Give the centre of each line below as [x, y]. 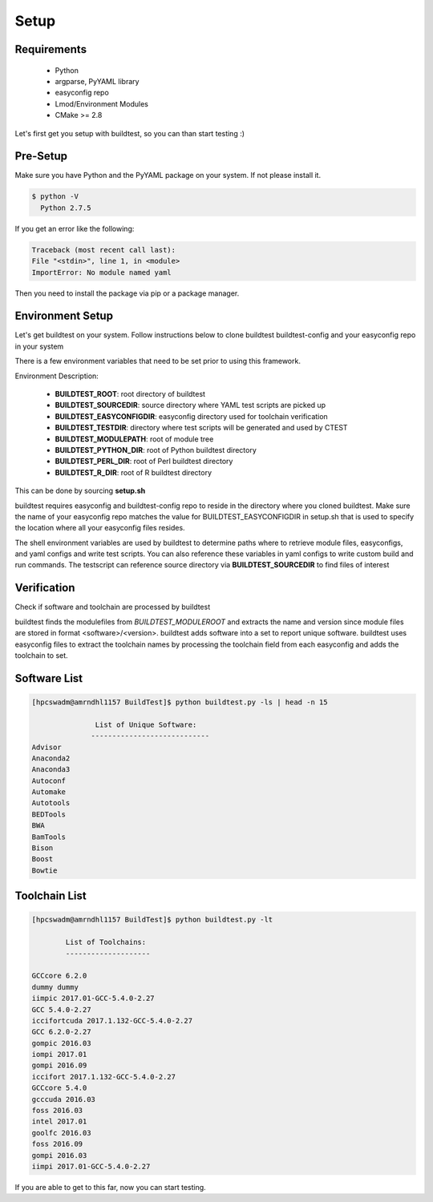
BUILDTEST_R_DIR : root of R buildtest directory [134, 472]
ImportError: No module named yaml [101, 272]
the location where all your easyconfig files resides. [100, 528]
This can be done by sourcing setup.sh [80, 491]
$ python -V [55, 197]
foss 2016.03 [57, 1111]
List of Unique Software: [146, 724]
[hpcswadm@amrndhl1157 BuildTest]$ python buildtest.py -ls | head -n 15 [180, 702]
